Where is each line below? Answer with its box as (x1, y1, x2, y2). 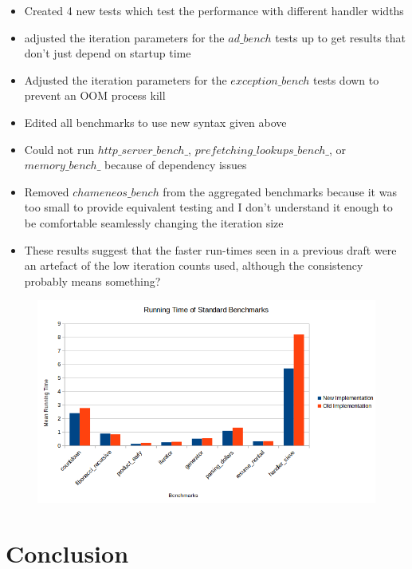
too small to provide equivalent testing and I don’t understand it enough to (24, 199, 393, 215)
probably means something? (24, 272, 161, 289)
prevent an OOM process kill (24, 87, 166, 104)
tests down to (313, 71, 379, 88)
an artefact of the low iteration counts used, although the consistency (24, 257, 363, 274)
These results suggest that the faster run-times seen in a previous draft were (24, 241, 397, 258)
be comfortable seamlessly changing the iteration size (24, 214, 284, 231)
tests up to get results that (275, 29, 406, 45)
